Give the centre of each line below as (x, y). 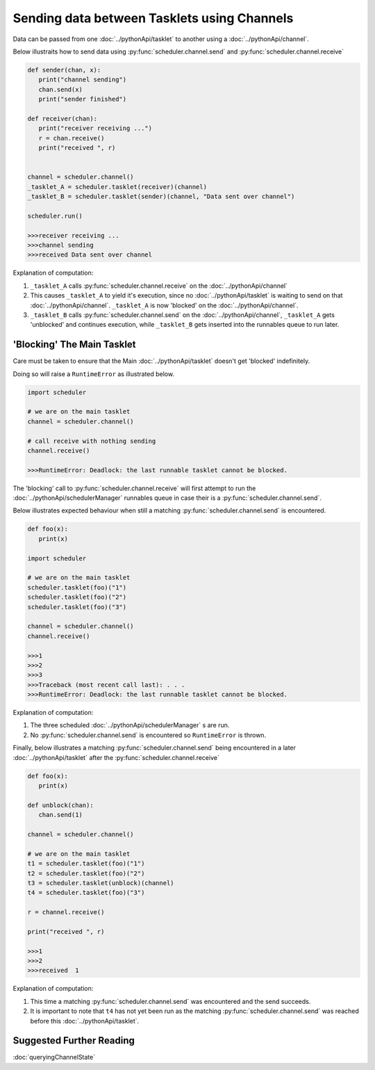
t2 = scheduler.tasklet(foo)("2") (86, 873)
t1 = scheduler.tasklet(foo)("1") (86, 864)
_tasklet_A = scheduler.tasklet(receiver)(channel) (117, 187)
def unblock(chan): (60, 805)
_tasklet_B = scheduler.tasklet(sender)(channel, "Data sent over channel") (161, 196)
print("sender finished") (83, 99)
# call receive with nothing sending (92, 441)
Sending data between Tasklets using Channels (153, 18)
